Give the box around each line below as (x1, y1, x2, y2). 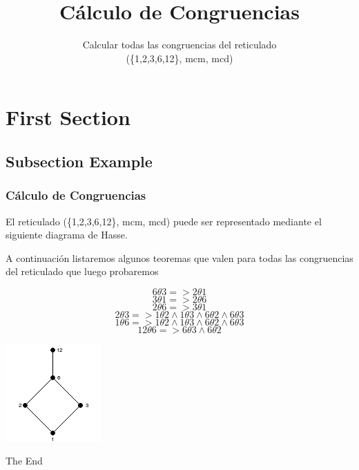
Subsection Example (6, 150, 153, 171)
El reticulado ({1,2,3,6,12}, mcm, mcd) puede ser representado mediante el (6, 214, 322, 228)
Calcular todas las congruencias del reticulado (82, 37, 277, 52)
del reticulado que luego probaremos (6, 264, 159, 279)
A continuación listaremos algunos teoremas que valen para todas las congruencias (6, 250, 353, 265)
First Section (6, 103, 130, 131)
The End (6, 453, 43, 468)
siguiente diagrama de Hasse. (6, 227, 128, 242)
